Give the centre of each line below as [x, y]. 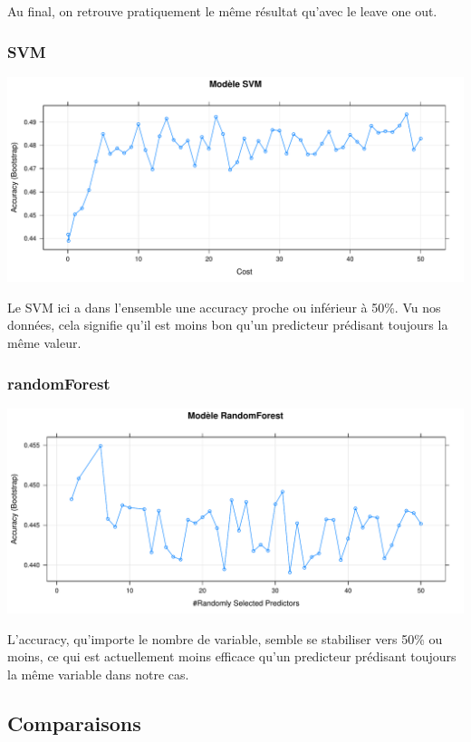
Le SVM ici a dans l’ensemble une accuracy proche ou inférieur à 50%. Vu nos [224, 307]
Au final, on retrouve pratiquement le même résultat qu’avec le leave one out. [222, 11]
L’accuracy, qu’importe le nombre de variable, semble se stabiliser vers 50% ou [225, 638]
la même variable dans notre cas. [98, 674]
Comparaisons [74, 723]
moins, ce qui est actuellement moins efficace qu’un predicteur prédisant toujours [232, 656]
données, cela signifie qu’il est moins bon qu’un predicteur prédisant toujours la [228, 325]
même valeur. [44, 342]
